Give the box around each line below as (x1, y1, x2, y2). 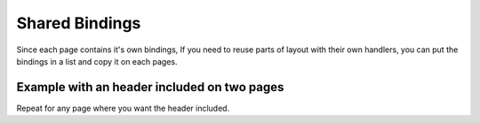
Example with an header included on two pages (16, 80, 284, 95)
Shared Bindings (16, 13, 141, 33)
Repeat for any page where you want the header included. (16, 103, 230, 113)
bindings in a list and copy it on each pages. (16, 56, 178, 66)
